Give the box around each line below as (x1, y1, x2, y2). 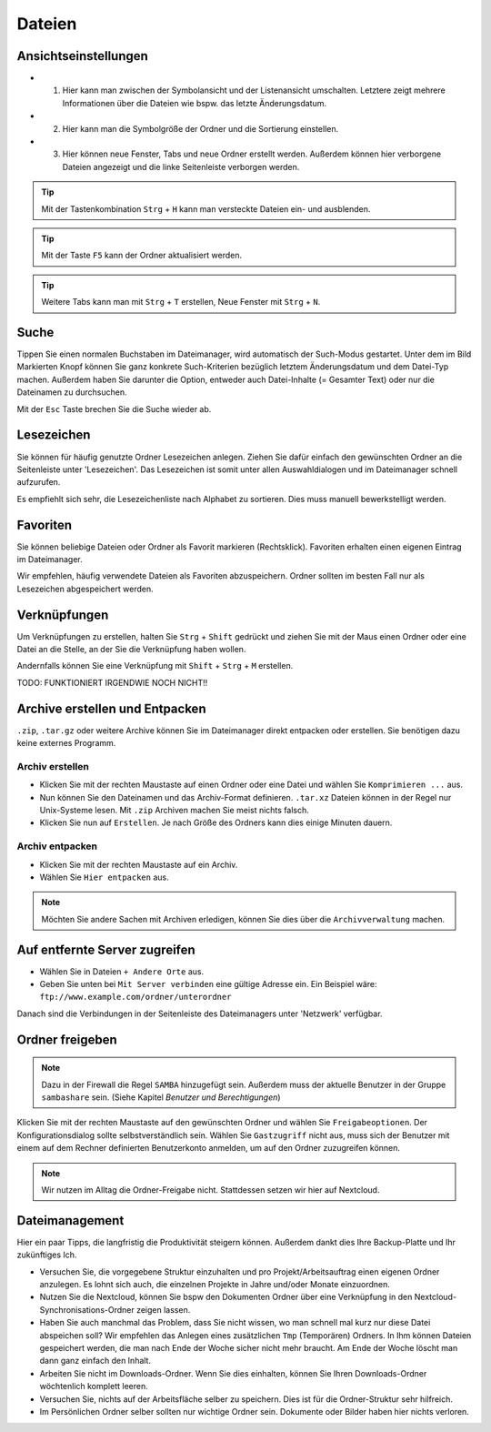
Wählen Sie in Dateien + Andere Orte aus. (39, 965, 205, 977)
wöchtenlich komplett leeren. (39, 1381, 149, 1392)
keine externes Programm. (16, 738, 116, 749)
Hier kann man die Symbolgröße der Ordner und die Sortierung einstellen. (62, 123, 339, 134)
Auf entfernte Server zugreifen (16, 942, 195, 957)
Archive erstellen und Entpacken (16, 701, 206, 716)
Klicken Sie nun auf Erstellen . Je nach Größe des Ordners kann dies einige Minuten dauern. (39, 817, 393, 828)
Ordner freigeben (16, 1032, 117, 1047)
